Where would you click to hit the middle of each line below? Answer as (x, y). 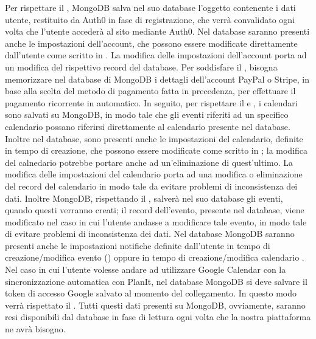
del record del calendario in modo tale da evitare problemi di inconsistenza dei (151, 186)
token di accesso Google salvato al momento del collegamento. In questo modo (151, 293)
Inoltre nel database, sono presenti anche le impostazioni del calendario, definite (154, 138)
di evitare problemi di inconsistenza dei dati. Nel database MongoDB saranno (150, 234)
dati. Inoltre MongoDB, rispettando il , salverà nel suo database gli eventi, (144, 198)
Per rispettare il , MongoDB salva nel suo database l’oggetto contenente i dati (150, 7)
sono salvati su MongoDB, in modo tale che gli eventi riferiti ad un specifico (147, 115)
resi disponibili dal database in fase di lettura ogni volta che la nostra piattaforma (158, 317)
